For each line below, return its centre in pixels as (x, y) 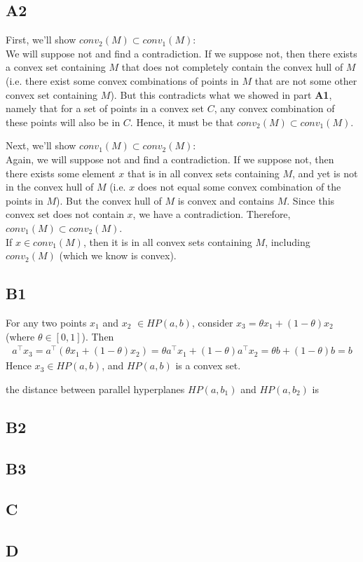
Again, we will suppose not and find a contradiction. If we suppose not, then (170, 159)
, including (288, 241)
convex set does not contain (65, 214)
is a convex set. (208, 365)
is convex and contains (226, 200)
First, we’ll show (41, 40)
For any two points (46, 322)
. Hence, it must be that (182, 122)
